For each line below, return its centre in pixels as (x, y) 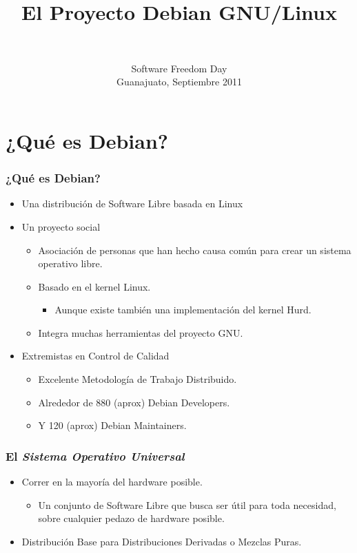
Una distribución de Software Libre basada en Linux (132, 204)
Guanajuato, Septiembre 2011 (179, 82)
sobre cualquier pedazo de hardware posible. (131, 518)
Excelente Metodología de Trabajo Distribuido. (137, 379)
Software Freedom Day (179, 68)
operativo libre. (70, 263)
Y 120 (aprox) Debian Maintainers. (112, 425)
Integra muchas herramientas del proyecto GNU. (141, 332)
